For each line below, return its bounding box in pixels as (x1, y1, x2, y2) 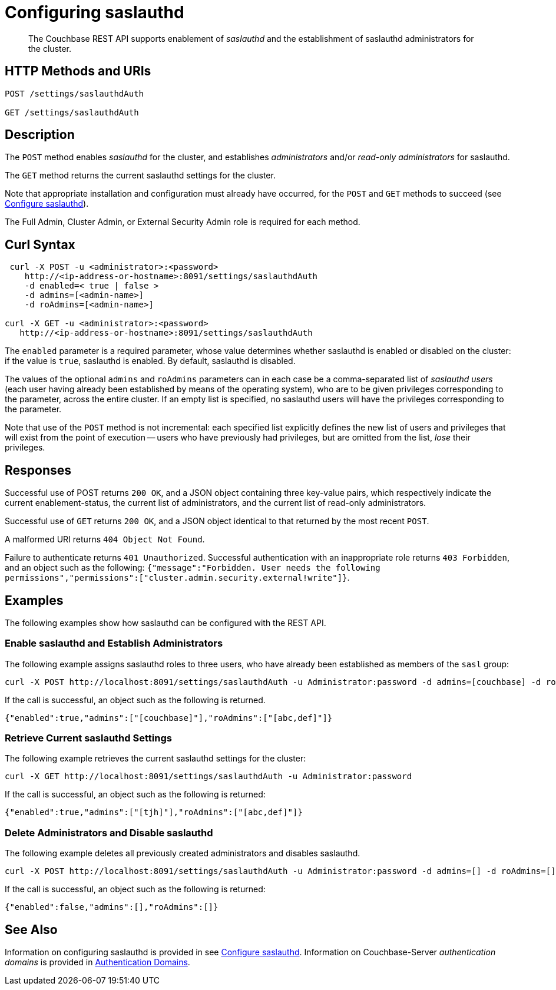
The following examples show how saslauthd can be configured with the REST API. (5, 617, 326, 628)
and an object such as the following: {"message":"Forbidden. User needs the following (5, 562, 380, 573)
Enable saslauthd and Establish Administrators (5, 637, 223, 650)
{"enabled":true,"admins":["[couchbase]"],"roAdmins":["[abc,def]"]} (5, 713, 333, 723)
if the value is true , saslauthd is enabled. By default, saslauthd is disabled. (5, 356, 296, 366)
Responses (5, 462, 72, 478)
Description (5, 127, 75, 143)
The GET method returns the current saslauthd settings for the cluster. (5, 170, 276, 181)
